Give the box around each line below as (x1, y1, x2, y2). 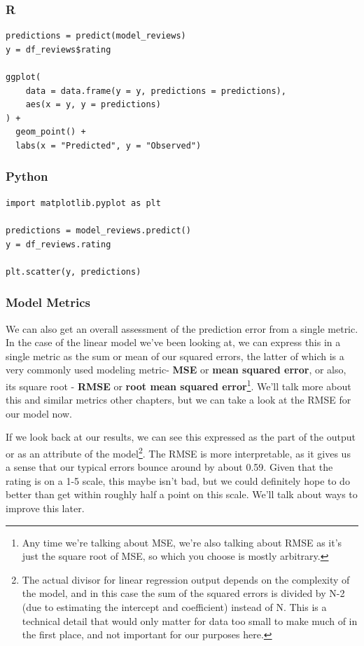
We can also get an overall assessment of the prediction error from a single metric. (6, 321, 358, 336)
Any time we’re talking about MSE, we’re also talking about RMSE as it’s (22, 535, 342, 549)
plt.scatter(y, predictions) (6, 266, 141, 277)
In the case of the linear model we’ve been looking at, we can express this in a (6, 335, 341, 350)
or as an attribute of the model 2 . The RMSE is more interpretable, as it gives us (6, 444, 351, 460)
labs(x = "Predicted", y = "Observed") (15, 140, 202, 151)
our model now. (6, 406, 72, 420)
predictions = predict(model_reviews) (6, 31, 186, 41)
